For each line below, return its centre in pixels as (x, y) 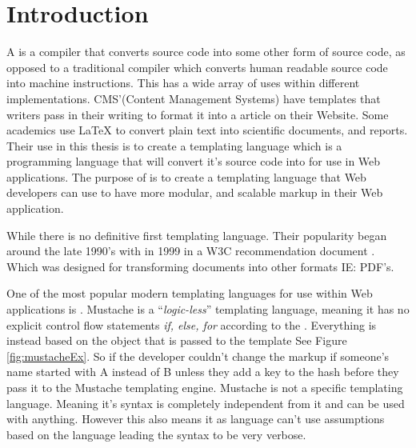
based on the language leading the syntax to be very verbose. (156, 434)
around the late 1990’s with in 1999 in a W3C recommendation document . (191, 251)
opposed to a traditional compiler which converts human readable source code (197, 67)
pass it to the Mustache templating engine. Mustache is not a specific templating (205, 387)
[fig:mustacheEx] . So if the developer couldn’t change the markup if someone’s (198, 356)
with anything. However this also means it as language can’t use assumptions (196, 419)
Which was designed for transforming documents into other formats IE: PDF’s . (200, 266)
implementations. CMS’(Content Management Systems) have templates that (194, 98)
